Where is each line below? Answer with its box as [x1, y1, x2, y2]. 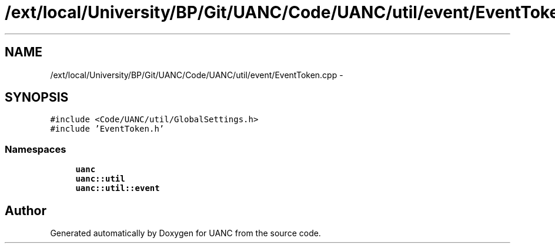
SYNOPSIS [5, 90, 69, 105]
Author [5, 203, 46, 218]
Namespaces [5, 143, 66, 155]
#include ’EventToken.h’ [50, 124, 165, 134]
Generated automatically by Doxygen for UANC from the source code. [50, 228, 321, 239]
